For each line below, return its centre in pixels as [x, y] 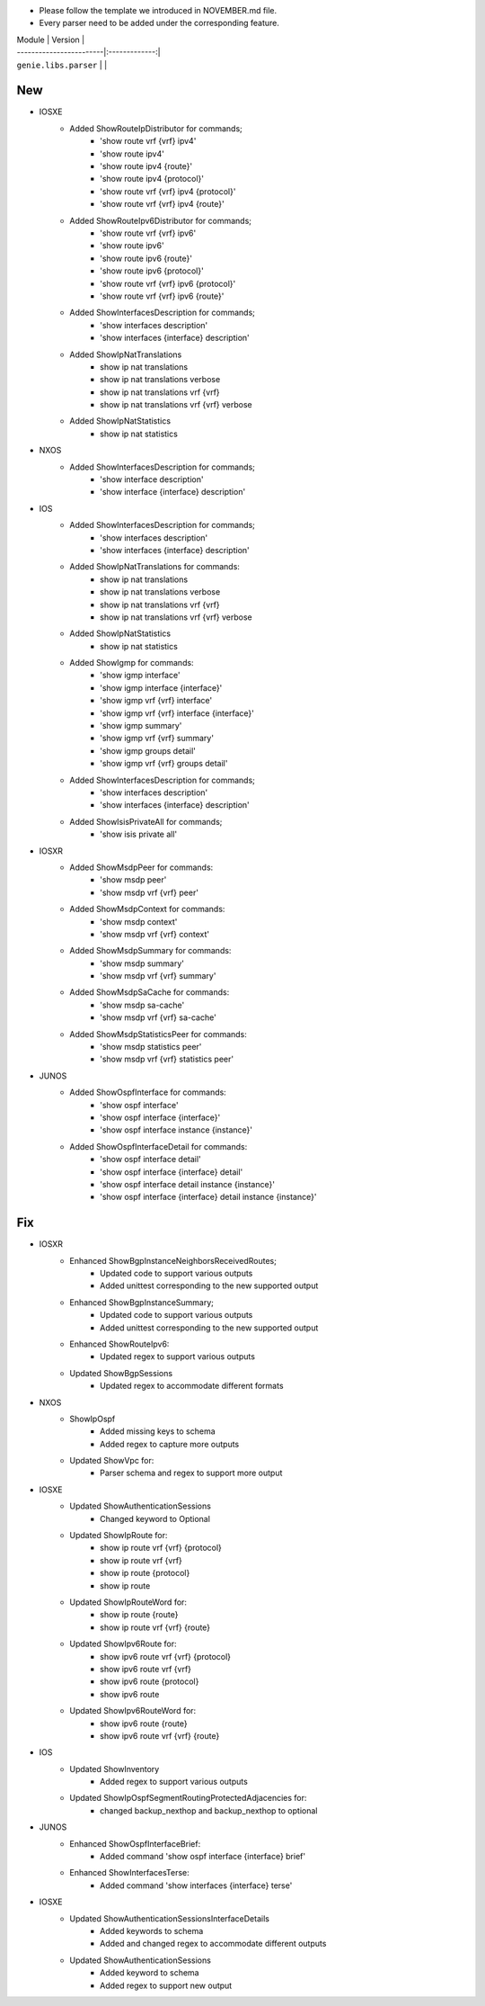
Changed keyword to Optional [155, 1518]
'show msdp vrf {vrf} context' [155, 934]
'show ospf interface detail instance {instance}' [188, 1184]
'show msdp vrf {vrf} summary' [158, 976]
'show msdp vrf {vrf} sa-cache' [159, 1017]
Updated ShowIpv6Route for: [123, 1644]
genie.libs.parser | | [62, 65]
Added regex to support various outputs [174, 1782]
